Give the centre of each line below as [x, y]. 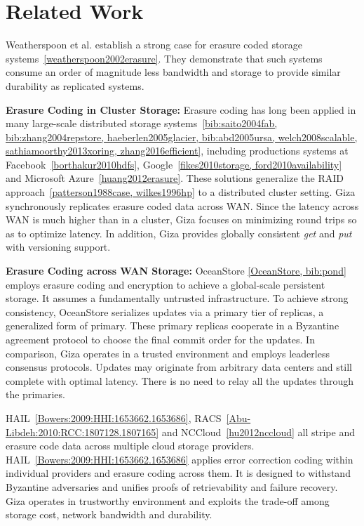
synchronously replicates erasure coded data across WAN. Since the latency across [182, 205]
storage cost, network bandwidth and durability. [109, 514]
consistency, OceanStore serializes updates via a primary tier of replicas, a [165, 311]
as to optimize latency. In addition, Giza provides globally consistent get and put [179, 233]
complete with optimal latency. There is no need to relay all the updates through [180, 380]
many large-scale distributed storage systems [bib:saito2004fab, [142, 123]
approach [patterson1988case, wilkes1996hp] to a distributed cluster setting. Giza [181, 192]
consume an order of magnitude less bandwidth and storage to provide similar [173, 72]
